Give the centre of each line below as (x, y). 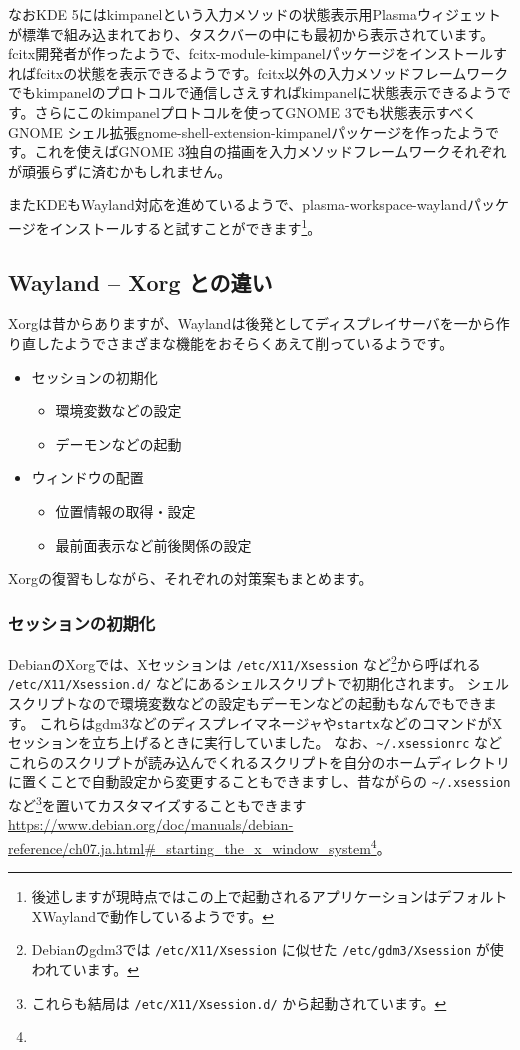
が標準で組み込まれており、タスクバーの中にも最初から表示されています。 (251, 33)
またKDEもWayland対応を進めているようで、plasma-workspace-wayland (237, 204)
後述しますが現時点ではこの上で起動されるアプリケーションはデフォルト (269, 896)
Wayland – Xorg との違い (140, 281)
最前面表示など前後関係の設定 (153, 544)
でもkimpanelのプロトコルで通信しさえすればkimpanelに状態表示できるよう (252, 92)
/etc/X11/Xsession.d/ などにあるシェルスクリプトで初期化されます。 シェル (259, 683)
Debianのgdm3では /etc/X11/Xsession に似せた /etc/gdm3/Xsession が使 (267, 949)
